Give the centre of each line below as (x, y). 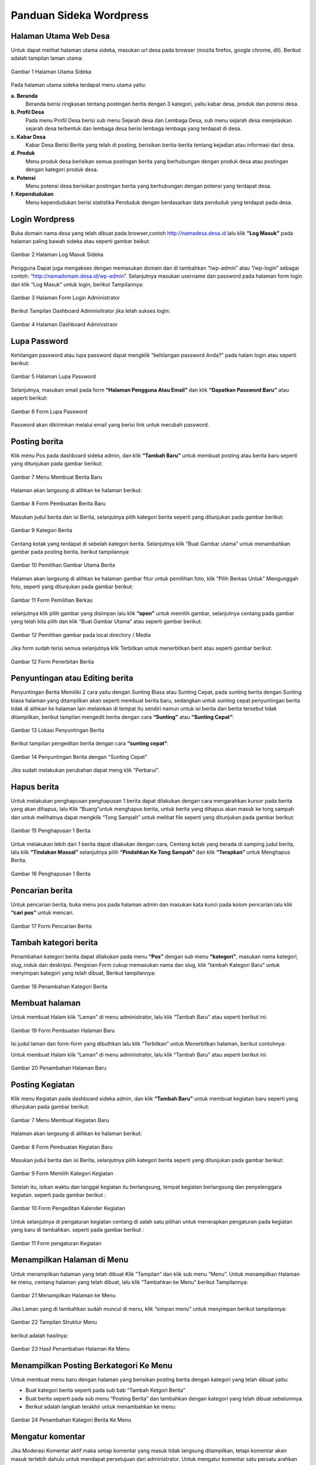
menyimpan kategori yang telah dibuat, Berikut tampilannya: (83, 973)
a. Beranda (24, 96)
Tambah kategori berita (54, 943)
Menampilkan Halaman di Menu (70, 1260)
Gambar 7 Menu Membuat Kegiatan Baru (60, 1120)
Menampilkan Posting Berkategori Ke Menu (92, 1365)
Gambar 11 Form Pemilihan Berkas (52, 600)
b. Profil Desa (28, 112)
